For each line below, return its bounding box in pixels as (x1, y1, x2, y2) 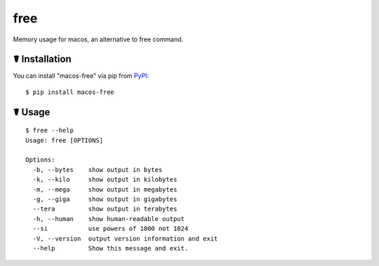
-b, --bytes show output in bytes (32, 166, 163, 173)
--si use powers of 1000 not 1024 (32, 225, 189, 233)
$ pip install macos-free (25, 88, 115, 96)
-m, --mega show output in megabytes (32, 185, 178, 193)
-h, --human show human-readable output (32, 215, 185, 222)
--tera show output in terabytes (32, 205, 178, 213)
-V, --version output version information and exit (32, 234, 218, 242)
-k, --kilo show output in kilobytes (32, 175, 178, 184)
